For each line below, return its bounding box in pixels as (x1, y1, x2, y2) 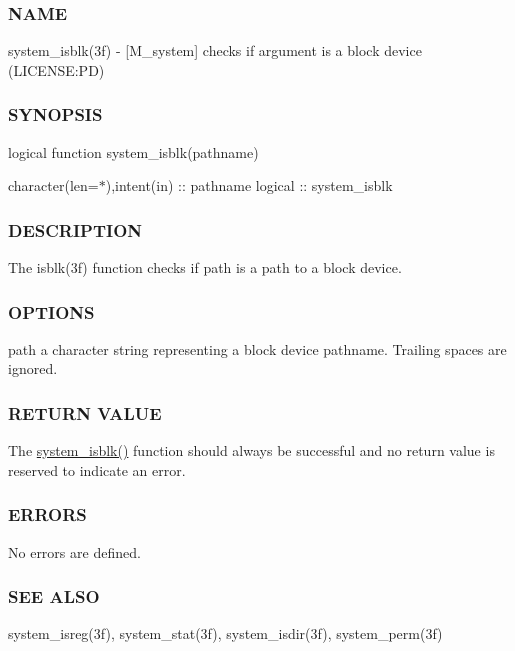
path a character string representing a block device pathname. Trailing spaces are (8, 338, 507, 359)
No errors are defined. (8, 541, 141, 562)
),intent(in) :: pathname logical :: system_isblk (105, 175, 393, 196)
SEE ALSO (8, 584, 100, 609)
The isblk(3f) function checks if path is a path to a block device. (8, 257, 402, 278)
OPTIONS (8, 299, 95, 324)
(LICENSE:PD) (8, 59, 105, 80)
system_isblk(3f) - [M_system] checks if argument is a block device (8, 40, 422, 61)
